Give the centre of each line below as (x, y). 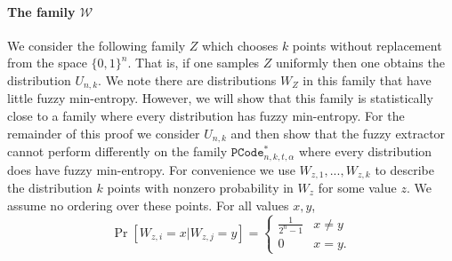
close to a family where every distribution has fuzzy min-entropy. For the (206, 116)
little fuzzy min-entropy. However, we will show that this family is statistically (220, 98)
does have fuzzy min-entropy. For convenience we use (151, 169)
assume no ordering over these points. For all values (148, 205)
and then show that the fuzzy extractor (338, 133)
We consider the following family (97, 45)
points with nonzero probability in (200, 187)
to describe (404, 169)
